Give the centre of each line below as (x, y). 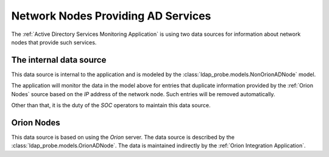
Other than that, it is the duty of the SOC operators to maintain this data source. (111, 105)
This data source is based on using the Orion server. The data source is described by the (123, 137)
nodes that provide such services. (54, 42)
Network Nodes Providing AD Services (111, 16)
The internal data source (59, 60)
